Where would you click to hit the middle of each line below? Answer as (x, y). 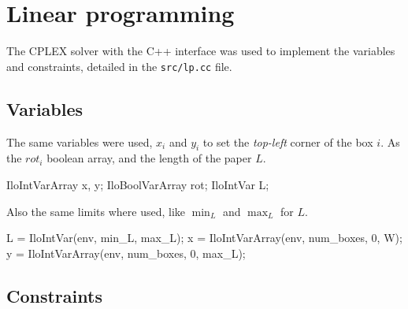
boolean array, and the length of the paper (149, 158)
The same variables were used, (80, 141)
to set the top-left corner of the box (288, 141)
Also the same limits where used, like (96, 211)
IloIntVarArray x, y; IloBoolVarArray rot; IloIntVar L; (138, 184)
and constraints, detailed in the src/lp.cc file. (119, 66)
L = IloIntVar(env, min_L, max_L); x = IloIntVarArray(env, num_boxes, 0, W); (204, 238)
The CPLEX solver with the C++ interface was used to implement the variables (201, 51)
